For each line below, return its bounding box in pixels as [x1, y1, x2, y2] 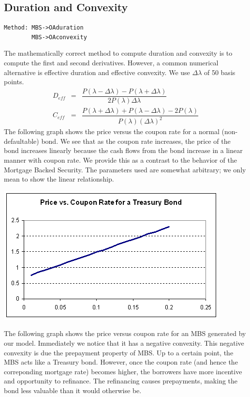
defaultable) [4, 136, 39, 146]
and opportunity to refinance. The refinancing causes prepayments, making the [4, 376, 238, 386]
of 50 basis [204, 67, 235, 77]
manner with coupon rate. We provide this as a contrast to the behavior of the [4, 155, 237, 165]
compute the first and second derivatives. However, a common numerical [4, 57, 219, 67]
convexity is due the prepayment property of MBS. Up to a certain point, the [4, 347, 234, 357]
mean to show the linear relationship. [4, 174, 114, 184]
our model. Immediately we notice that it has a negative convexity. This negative [4, 338, 244, 348]
